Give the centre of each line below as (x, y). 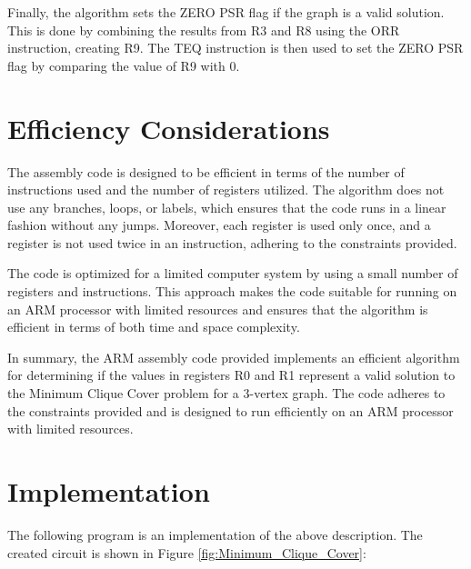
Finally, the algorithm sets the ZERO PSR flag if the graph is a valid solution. (226, 12)
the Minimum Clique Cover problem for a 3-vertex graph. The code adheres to (226, 393)
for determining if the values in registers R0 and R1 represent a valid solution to (231, 375)
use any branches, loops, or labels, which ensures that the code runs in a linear (227, 207)
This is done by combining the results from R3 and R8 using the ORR (204, 30)
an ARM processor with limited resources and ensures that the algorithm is (218, 309)
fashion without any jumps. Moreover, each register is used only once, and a (219, 225)
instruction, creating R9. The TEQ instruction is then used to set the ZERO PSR (235, 48)
